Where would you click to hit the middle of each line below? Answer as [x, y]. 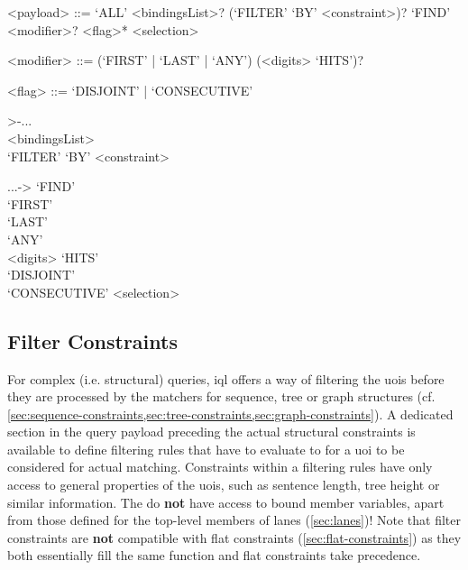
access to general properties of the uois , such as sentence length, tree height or [224, 485]
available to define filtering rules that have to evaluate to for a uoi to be [206, 449]
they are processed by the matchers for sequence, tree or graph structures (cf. [221, 396]
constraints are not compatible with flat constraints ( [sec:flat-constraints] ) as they [234, 537]
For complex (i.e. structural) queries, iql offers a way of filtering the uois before [226, 378]
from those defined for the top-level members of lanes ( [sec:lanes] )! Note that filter [234, 520]
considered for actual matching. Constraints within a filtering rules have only [220, 467]
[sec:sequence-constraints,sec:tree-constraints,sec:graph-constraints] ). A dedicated [230, 414]
